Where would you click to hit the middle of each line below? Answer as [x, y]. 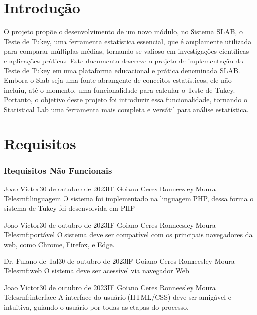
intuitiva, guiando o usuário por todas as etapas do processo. [96, 307]
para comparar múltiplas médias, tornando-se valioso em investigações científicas [127, 51]
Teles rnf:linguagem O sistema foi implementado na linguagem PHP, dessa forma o [129, 198]
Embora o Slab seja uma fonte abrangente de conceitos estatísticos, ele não [118, 80]
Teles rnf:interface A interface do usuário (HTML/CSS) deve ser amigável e [118, 297]
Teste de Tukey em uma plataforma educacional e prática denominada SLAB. [122, 70]
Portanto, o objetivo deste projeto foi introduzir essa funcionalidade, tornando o [126, 99]
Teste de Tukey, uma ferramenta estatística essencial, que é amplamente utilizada [128, 41]
